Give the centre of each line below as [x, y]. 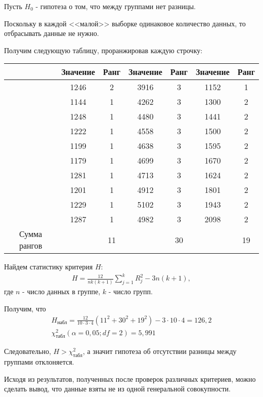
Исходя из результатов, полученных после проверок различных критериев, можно [130, 379]
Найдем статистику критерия [49, 267]
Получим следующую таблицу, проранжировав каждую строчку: [103, 50]
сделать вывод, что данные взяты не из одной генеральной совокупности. [117, 389]
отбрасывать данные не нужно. [52, 33]
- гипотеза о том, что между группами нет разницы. [116, 6]
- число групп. [130, 291]
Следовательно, [28, 351]
